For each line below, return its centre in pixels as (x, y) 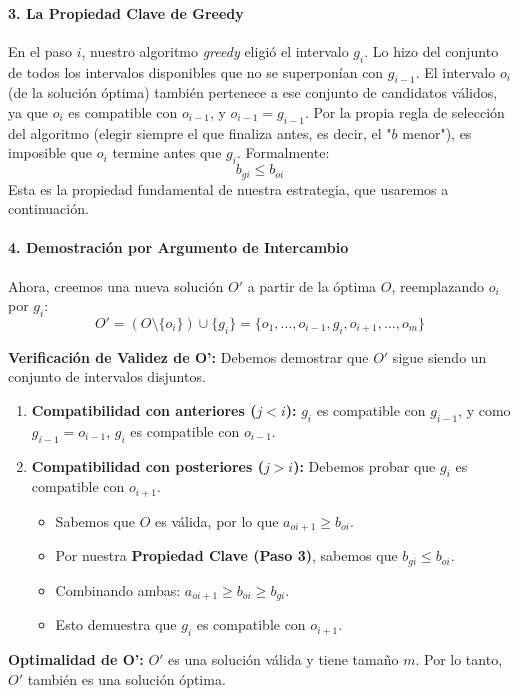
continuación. (48, 208)
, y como (484, 409)
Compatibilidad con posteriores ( (147, 465)
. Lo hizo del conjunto (431, 50)
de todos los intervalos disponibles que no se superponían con (196, 71)
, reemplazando (438, 285)
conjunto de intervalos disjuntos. (107, 376)
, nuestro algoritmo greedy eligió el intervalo (215, 50)
